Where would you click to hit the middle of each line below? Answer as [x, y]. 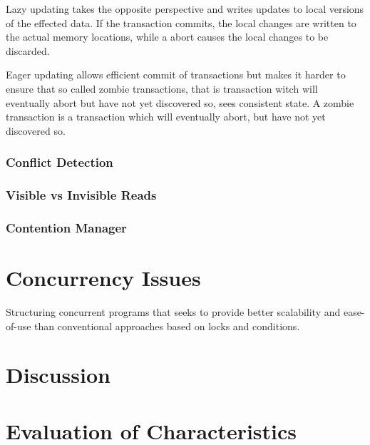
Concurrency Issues [103, 278]
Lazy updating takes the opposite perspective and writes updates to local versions [185, 9]
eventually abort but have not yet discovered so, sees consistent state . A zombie [180, 102]
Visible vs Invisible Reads [81, 195]
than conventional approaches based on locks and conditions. [167, 326]
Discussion [58, 375]
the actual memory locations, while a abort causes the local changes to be [167, 37]
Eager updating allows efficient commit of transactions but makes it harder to [176, 75]
